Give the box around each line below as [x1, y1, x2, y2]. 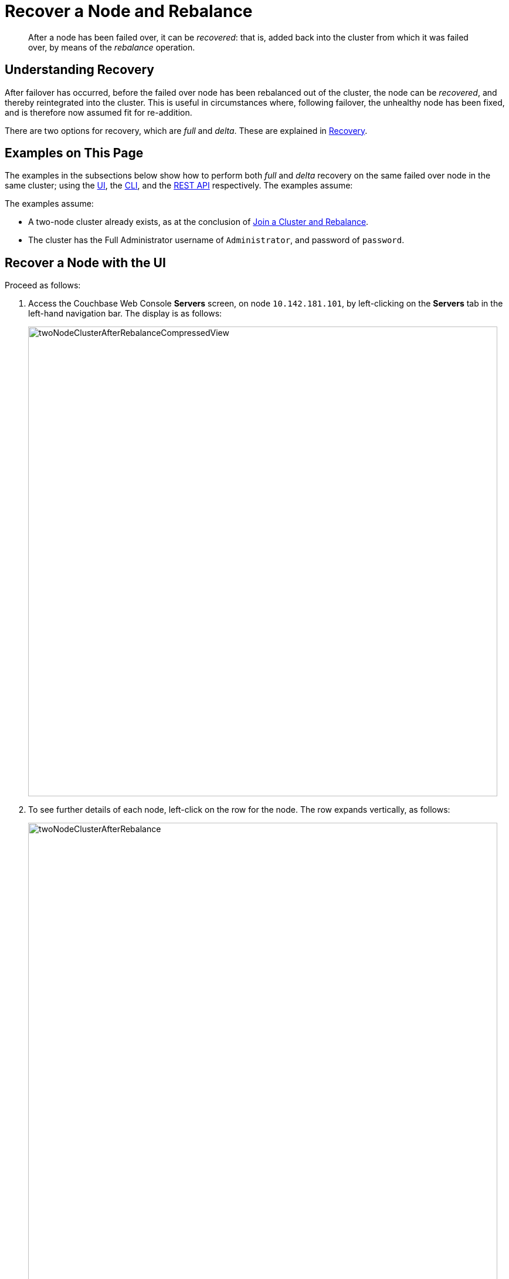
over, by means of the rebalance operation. [28, 42, 195, 52]
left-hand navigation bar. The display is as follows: [28, 308, 222, 319]
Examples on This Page [5, 146, 144, 161]
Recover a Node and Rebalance [5, 1, 253, 21]
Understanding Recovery [5, 62, 154, 78]
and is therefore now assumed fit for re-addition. [5, 107, 192, 117]
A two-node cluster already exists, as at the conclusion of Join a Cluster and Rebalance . [28, 217, 369, 227]
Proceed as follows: [5, 280, 81, 291]
